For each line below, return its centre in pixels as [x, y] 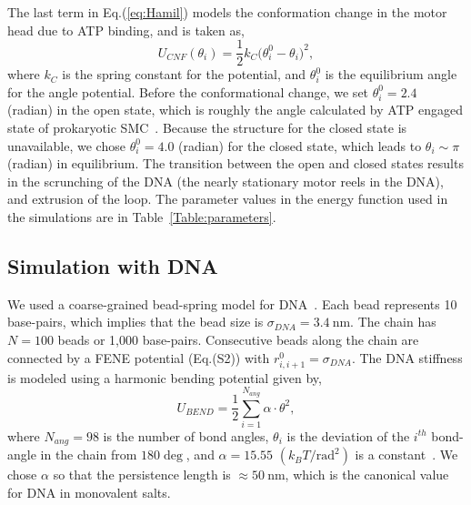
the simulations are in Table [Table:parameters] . [142, 217]
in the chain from [89, 454]
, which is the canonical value [367, 475]
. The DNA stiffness [407, 357]
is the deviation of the [348, 435]
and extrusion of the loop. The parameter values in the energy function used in [228, 199]
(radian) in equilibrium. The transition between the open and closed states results [235, 163]
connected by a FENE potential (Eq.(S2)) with [139, 357]
